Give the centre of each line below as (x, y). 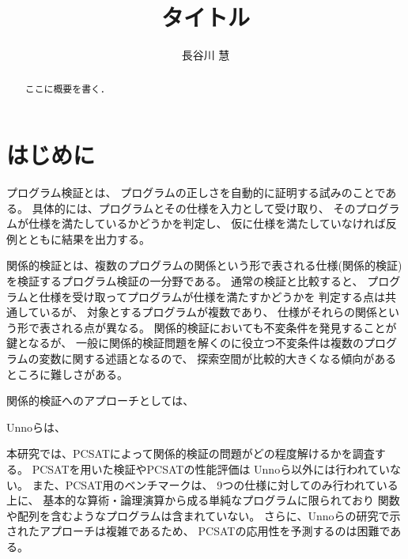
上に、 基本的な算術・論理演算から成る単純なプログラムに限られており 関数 (203, 500)
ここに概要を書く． (67, 88)
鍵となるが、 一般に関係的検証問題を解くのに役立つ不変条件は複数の (185, 343)
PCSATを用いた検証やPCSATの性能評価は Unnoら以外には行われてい (211, 469)
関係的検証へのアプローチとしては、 (100, 400)
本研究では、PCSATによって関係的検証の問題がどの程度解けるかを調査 (191, 453)
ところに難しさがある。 (67, 374)
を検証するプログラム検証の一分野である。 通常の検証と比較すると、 (185, 281)
